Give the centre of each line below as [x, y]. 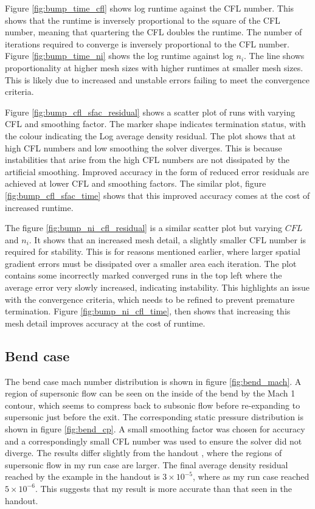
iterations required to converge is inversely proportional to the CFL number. [147, 43]
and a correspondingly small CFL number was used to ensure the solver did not [154, 441]
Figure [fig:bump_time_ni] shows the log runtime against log [119, 56]
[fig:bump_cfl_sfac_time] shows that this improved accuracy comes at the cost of [157, 195]
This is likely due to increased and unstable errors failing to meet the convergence [157, 79]
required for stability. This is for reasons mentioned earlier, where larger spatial [153, 251]
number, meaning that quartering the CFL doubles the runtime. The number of [154, 32]
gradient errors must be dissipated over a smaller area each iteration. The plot [151, 263]
